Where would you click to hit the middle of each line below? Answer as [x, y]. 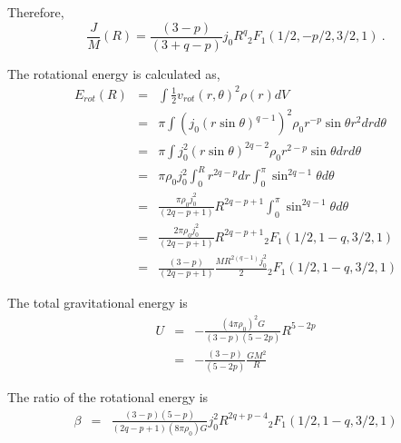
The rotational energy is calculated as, [114, 73]
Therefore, [36, 12]
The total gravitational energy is [98, 303]
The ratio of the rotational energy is [108, 396]
